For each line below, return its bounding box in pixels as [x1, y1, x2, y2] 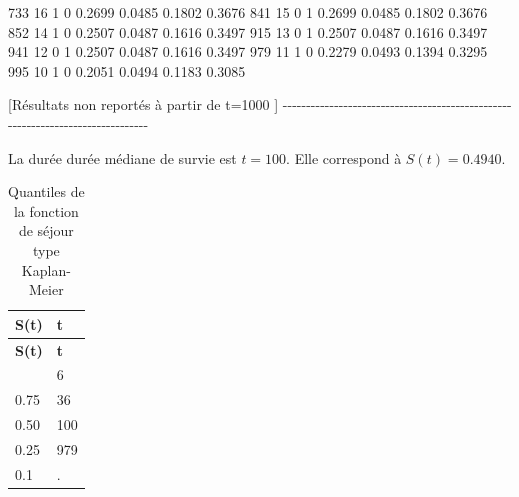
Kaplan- [21, 259, 71, 280]
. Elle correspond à [286, 147, 402, 168]
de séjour [18, 220, 74, 241]
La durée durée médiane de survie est [8, 147, 237, 168]
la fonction [13, 200, 79, 221]
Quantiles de [8, 181, 85, 202]
